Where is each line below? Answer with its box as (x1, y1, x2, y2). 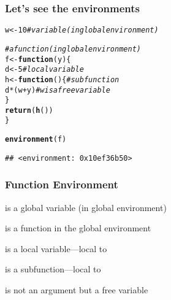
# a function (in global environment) (5, 44, 141, 53)
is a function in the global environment (5, 221, 151, 234)
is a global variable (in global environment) (5, 201, 167, 213)
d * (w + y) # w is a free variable (5, 85, 110, 94)
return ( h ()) (5, 106, 53, 115)
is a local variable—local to (5, 242, 107, 255)
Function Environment (5, 177, 118, 192)
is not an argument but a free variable (5, 283, 148, 296)
